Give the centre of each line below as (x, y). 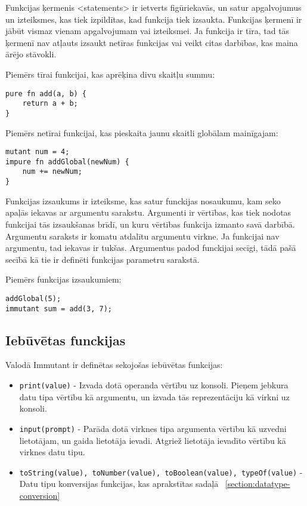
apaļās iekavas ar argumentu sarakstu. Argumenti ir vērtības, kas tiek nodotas (148, 212)
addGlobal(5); (33, 298)
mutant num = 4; (38, 152)
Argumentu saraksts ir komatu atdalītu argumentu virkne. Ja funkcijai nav (142, 236)
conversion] (40, 495)
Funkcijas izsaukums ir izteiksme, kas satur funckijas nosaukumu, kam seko (143, 200)
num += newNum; (52, 172)
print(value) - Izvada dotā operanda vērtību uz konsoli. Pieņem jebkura (154, 385)
